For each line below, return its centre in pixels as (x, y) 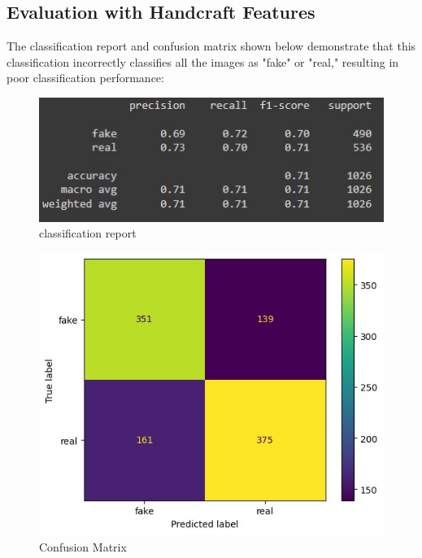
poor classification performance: (85, 78)
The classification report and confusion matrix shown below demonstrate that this (211, 46)
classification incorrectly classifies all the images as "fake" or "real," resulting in (203, 61)
